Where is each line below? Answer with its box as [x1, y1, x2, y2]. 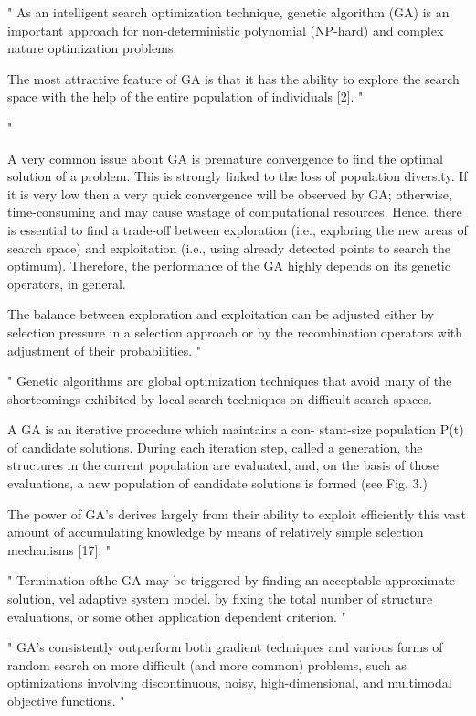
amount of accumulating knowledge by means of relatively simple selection [7, 522, 424, 541]
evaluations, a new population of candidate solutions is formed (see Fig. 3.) [7, 474, 428, 493]
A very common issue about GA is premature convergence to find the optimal [7, 148, 443, 167]
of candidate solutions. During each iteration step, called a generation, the [7, 437, 423, 456]
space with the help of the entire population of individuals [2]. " [7, 87, 364, 106]
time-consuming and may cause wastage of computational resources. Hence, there [7, 202, 462, 221]
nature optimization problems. [7, 38, 177, 58]
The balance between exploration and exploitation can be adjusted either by [7, 305, 435, 324]
